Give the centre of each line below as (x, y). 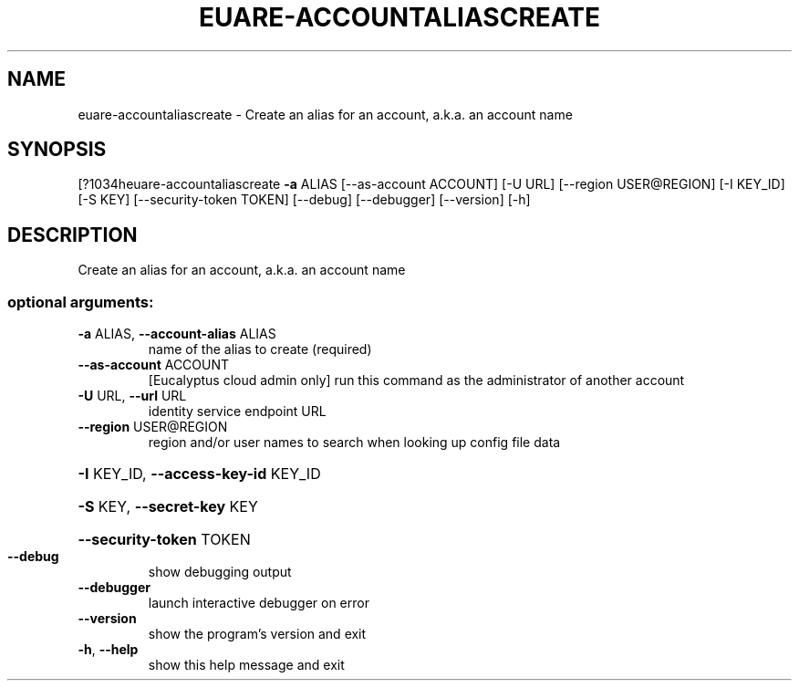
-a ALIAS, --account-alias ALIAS (177, 334)
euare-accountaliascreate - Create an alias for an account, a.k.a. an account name (325, 114)
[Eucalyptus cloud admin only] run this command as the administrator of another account (416, 380)
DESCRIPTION (73, 235)
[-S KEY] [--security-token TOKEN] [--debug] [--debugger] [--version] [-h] (304, 200)
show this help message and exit (246, 665)
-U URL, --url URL (132, 396)
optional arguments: (81, 302)
